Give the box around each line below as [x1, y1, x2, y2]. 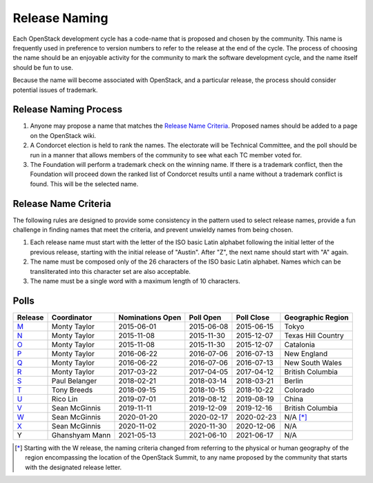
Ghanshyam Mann [51, 430, 111, 440]
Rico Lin [51, 394, 78, 404]
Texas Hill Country [284, 331, 345, 340]
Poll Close [236, 313, 269, 322]
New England [284, 348, 328, 358]
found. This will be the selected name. [30, 179, 139, 188]
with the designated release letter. [25, 463, 122, 471]
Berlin [284, 376, 304, 386]
